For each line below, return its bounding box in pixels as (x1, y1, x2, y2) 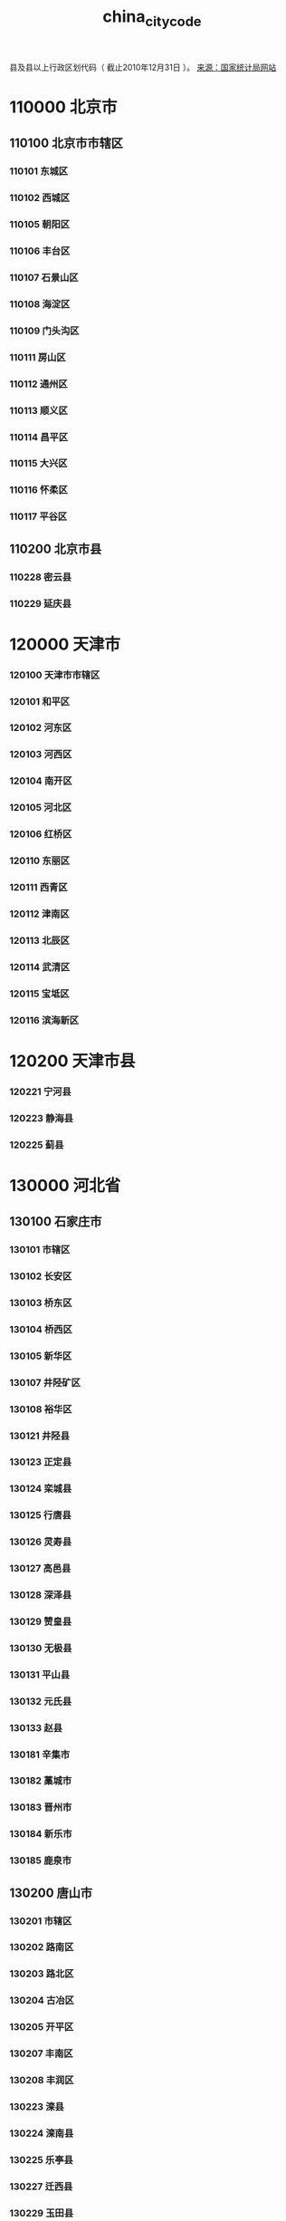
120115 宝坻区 (9, 987, 70, 1000)
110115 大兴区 (9, 457, 68, 470)
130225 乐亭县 (9, 2153, 74, 2166)
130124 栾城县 (9, 1483, 72, 1495)
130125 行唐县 (9, 1509, 72, 1522)
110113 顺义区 (9, 404, 68, 417)
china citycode (102, 6, 202, 30)
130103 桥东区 (9, 1296, 72, 1309)
